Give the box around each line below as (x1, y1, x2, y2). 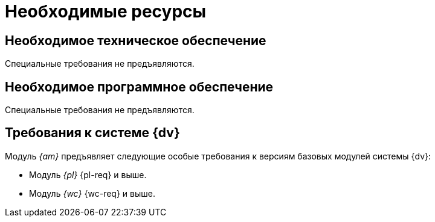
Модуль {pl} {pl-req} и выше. (29, 169, 147, 180)
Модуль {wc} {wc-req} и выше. (29, 188, 155, 199)
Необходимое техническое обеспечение (5, 32, 266, 48)
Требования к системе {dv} (5, 125, 180, 141)
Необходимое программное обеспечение (5, 79, 274, 94)
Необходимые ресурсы (5, 1, 207, 22)
